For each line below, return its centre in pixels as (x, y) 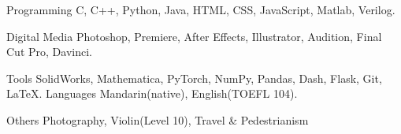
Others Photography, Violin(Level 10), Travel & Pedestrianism (158, 119)
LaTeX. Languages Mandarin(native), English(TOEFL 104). (152, 93)
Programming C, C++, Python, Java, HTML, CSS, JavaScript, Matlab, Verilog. (201, 9)
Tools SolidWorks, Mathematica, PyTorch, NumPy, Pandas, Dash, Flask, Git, (194, 78)
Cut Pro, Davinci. (49, 52)
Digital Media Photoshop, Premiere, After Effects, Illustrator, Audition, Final (194, 36)
